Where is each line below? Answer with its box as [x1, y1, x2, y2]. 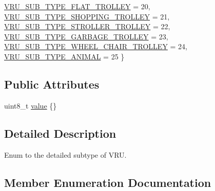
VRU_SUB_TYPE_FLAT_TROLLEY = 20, [4, 1, 150, 11]
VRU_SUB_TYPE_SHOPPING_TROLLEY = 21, [4, 11, 170, 22]
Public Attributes [4, 76, 100, 92]
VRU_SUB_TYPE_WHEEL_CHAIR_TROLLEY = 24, [4, 41, 188, 52]
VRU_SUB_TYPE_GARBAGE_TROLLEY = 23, [4, 31, 168, 41]
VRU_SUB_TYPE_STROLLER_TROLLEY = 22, [4, 21, 170, 32]
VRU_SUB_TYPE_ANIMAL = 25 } [4, 51, 125, 61]
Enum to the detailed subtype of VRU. [4, 149, 127, 160]
